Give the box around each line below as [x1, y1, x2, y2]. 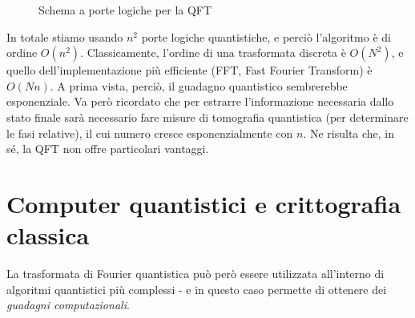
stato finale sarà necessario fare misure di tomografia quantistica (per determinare [6, 108, 409, 125]
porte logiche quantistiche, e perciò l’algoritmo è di [141, 28, 391, 45]
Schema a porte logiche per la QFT [38, 2, 212, 18]
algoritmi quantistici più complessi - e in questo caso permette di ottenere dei [6, 280, 387, 297]
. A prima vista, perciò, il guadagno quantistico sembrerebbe [50, 77, 348, 94]
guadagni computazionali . [6, 296, 130, 313]
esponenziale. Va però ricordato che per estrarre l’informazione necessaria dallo [6, 93, 394, 110]
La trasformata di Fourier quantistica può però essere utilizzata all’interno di [6, 265, 385, 282]
